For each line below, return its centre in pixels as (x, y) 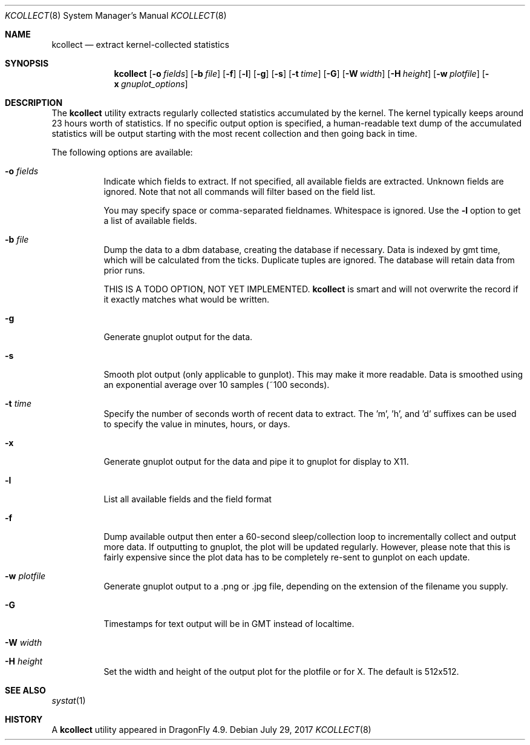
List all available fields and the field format (188, 499)
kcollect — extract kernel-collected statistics (140, 44)
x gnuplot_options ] (151, 84)
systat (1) (69, 701)
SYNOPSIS (27, 63)
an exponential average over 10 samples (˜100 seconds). (217, 385)
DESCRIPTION (34, 103)
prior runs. (124, 270)
